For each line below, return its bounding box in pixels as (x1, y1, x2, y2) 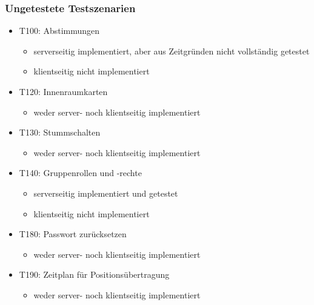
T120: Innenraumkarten (19, 85, 108, 97)
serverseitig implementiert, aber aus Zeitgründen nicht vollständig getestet (33, 44, 310, 57)
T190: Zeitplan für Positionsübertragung (19, 268, 170, 281)
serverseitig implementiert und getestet (33, 186, 178, 199)
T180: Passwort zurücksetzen (19, 228, 127, 240)
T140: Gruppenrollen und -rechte (19, 166, 142, 179)
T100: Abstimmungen (19, 24, 100, 37)
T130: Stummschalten (19, 126, 101, 139)
